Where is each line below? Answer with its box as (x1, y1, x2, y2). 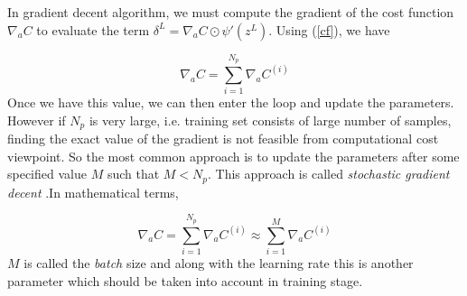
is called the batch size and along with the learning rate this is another (23, 253, 414, 272)
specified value (7, 164, 87, 183)
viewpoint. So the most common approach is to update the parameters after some (7, 146, 460, 165)
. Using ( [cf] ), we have (268, 20, 390, 39)
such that (107, 164, 160, 183)
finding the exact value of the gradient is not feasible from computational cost (7, 129, 439, 148)
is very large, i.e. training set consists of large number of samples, (89, 110, 452, 129)
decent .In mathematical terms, (7, 182, 179, 201)
